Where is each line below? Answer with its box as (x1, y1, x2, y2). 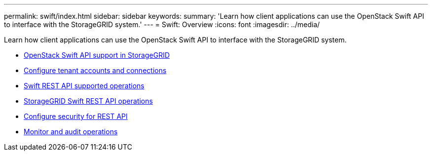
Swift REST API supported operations (24, 81, 144, 90)
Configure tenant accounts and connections (24, 66, 167, 75)
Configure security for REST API (24, 112, 128, 120)
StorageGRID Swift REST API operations (24, 97, 153, 105)
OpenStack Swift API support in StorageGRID (24, 51, 170, 59)
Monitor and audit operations (24, 127, 118, 136)
